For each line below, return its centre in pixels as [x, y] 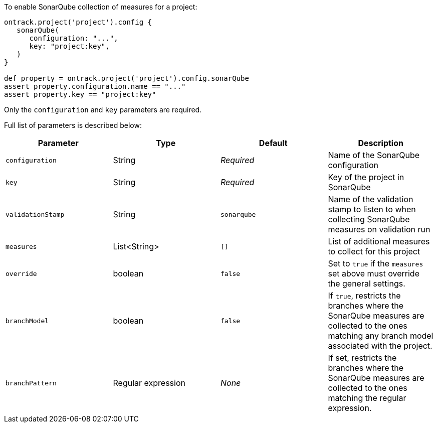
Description [381, 143]
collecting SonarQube [369, 219]
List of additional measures [379, 241]
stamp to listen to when [372, 209]
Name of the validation [371, 199]
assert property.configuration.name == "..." [95, 86]
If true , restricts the [364, 296]
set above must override [374, 273]
